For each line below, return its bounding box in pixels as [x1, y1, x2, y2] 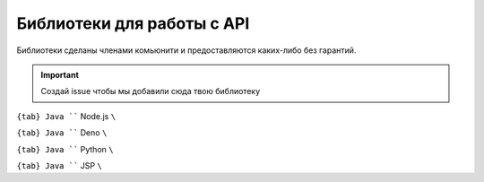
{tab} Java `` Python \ [16, 143, 114, 154]
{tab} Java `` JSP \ [16, 160, 102, 170]
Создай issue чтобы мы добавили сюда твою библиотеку [40, 86, 261, 97]
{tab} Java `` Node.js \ [16, 110, 117, 121]
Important [40, 69, 80, 80]
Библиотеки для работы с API [16, 13, 250, 33]
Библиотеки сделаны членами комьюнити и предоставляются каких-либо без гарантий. [16, 45, 357, 56]
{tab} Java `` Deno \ [16, 127, 108, 138]
